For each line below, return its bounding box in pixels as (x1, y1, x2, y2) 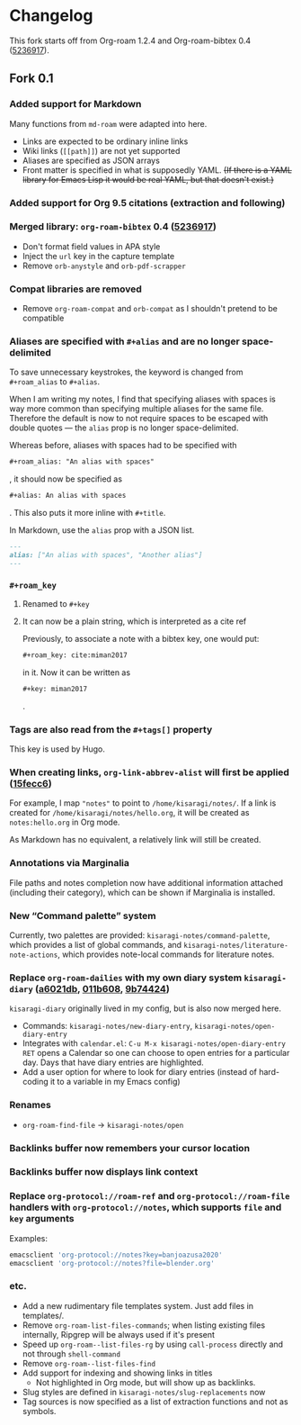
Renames (9, 1099, 51, 1112)
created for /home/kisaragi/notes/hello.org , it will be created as (9, 807, 250, 818)
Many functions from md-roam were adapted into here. (9, 118, 208, 129)
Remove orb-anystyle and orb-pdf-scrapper (22, 260, 186, 271)
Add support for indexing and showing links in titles (22, 1367, 213, 1378)
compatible (22, 312, 65, 324)
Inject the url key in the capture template (22, 250, 175, 261)
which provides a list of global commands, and (9, 940, 182, 951)
